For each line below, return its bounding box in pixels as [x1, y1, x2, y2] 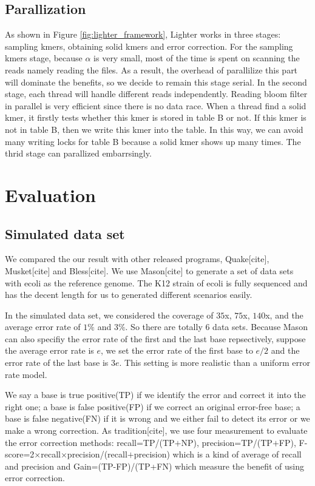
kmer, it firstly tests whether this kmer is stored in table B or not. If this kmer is [5, 111, 307, 124]
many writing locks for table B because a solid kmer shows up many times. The [5, 135, 301, 147]
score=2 [5, 448, 35, 461]
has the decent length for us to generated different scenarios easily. [5, 288, 252, 301]
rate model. [5, 368, 47, 380]
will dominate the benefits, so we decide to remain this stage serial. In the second [5, 75, 307, 88]
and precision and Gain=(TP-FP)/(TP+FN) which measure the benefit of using [5, 459, 304, 472]
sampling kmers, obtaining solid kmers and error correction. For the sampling [5, 39, 293, 52]
